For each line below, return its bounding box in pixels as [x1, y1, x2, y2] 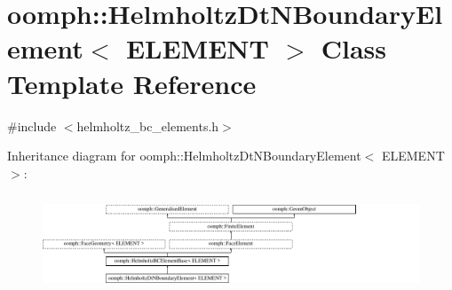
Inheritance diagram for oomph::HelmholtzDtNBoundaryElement [7, 146, 361, 165]
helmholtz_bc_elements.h [76, 116, 219, 135]
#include [7, 116, 57, 135]
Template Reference [7, 65, 257, 101]
